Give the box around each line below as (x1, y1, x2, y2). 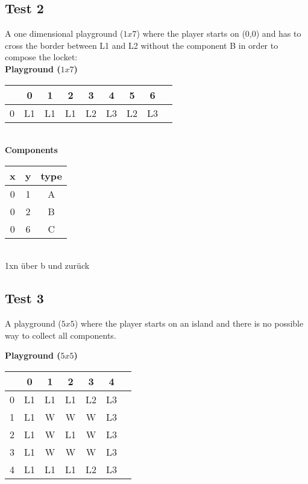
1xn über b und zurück (5, 259, 90, 272)
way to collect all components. (5, 328, 116, 341)
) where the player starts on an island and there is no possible (74, 317, 304, 330)
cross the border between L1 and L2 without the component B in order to (5, 39, 278, 51)
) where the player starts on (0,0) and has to (136, 27, 301, 40)
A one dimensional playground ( (5, 27, 124, 40)
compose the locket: (5, 51, 78, 63)
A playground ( (5, 317, 61, 330)
